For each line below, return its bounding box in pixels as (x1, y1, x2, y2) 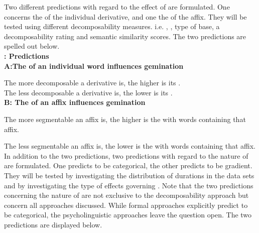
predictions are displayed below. (4, 219, 102, 229)
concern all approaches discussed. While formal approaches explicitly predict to (4, 199, 248, 210)
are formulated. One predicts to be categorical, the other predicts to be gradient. (4, 160, 252, 171)
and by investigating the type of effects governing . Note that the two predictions (4, 180, 253, 190)
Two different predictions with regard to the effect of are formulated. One (4, 2, 230, 12)
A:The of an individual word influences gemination (4, 60, 184, 71)
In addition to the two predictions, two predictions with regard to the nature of (4, 150, 248, 161)
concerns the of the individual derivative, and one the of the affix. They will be (4, 11, 247, 22)
